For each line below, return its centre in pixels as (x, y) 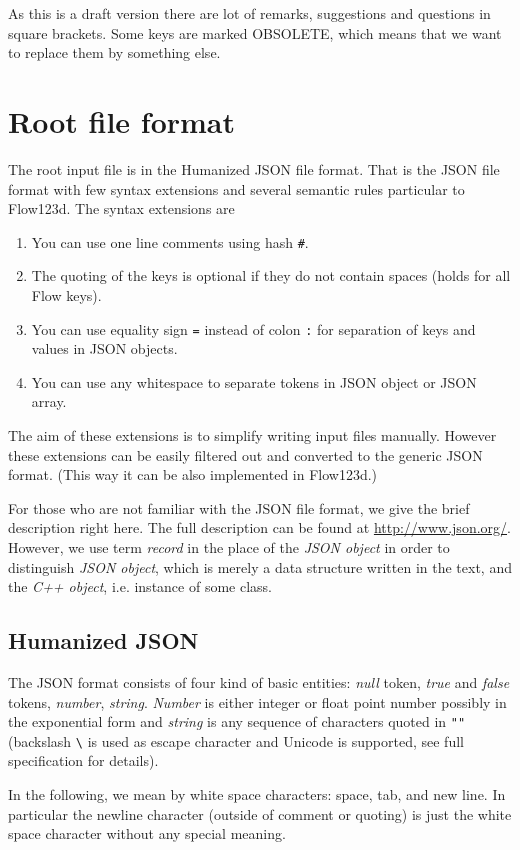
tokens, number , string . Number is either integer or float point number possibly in (257, 701)
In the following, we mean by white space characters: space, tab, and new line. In (257, 794)
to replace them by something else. (114, 52)
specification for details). (83, 760)
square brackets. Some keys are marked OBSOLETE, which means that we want (255, 32)
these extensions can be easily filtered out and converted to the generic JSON (245, 454)
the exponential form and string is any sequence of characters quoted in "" (237, 721)
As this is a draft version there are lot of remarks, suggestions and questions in (249, 13)
